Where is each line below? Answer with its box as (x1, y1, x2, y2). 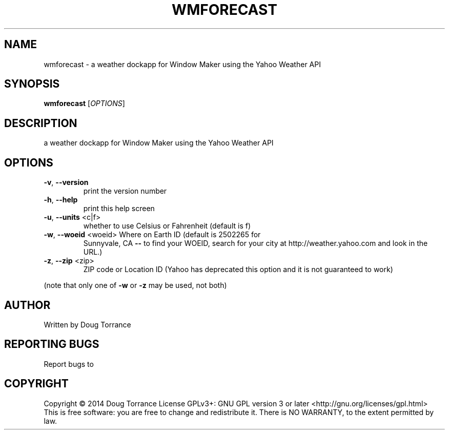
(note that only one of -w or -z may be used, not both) (44, 281, 227, 290)
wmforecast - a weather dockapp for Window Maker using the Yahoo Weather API (44, 59, 321, 69)
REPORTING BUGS (4, 338, 99, 351)
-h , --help (44, 195, 78, 204)
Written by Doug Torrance (44, 320, 131, 329)
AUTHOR (4, 298, 51, 312)
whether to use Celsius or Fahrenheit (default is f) (83, 221, 251, 231)
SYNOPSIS (4, 77, 60, 91)
